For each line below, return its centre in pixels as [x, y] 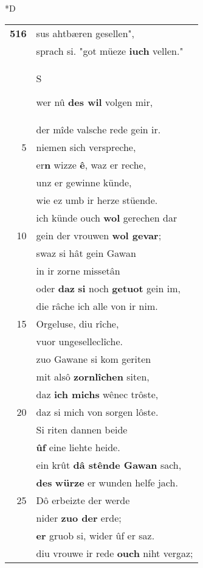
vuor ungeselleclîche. [79, 341]
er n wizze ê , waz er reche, [91, 164]
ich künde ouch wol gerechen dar [107, 217]
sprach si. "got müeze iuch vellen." [110, 51]
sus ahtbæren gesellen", [85, 33]
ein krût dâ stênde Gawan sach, [109, 465]
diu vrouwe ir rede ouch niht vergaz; [115, 553]
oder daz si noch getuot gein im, [108, 288]
